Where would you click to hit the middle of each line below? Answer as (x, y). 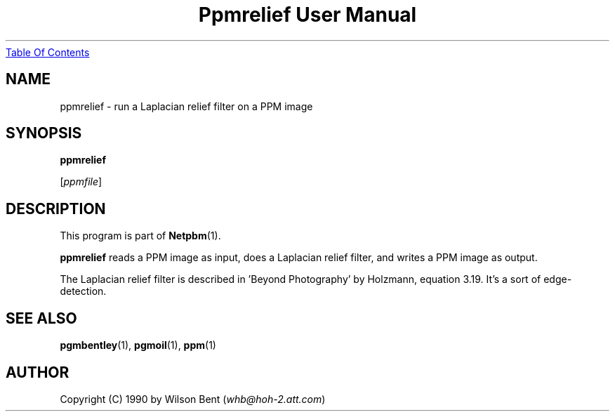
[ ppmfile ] (81, 182)
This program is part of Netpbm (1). (140, 236)
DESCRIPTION (56, 208)
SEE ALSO (41, 318)
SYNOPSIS (44, 133)
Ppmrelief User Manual (307, 15)
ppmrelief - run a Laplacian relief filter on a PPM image (186, 106)
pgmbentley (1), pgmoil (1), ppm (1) (138, 345)
